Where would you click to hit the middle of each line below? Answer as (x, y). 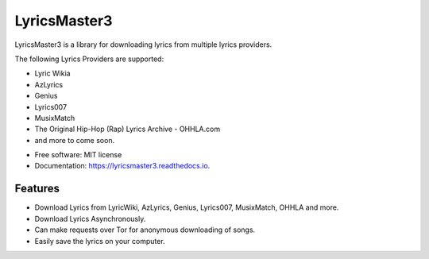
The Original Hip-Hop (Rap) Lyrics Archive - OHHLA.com (128, 129)
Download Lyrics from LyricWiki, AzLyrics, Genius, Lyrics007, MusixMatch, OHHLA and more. (187, 207)
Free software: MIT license (78, 155)
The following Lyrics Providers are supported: (89, 59)
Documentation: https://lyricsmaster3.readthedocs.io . (122, 166)
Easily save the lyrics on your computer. (100, 241)
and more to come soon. (75, 140)
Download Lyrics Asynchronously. (90, 218)
